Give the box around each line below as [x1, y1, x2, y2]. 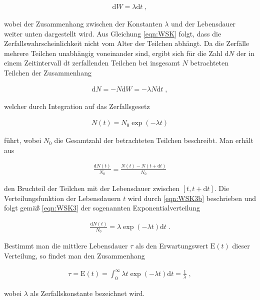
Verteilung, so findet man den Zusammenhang [4, 250, 145, 260]
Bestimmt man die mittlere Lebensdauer [4, 240, 128, 251]
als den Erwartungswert [135, 240, 208, 251]
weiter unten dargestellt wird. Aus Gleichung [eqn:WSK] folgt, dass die [4, 28, 221, 38]
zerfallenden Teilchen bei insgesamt [72, 57, 180, 68]
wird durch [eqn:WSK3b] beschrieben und [127, 192, 256, 203]
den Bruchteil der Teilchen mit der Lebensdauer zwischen [4, 183, 180, 193]
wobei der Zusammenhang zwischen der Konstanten [4, 18, 162, 29]
